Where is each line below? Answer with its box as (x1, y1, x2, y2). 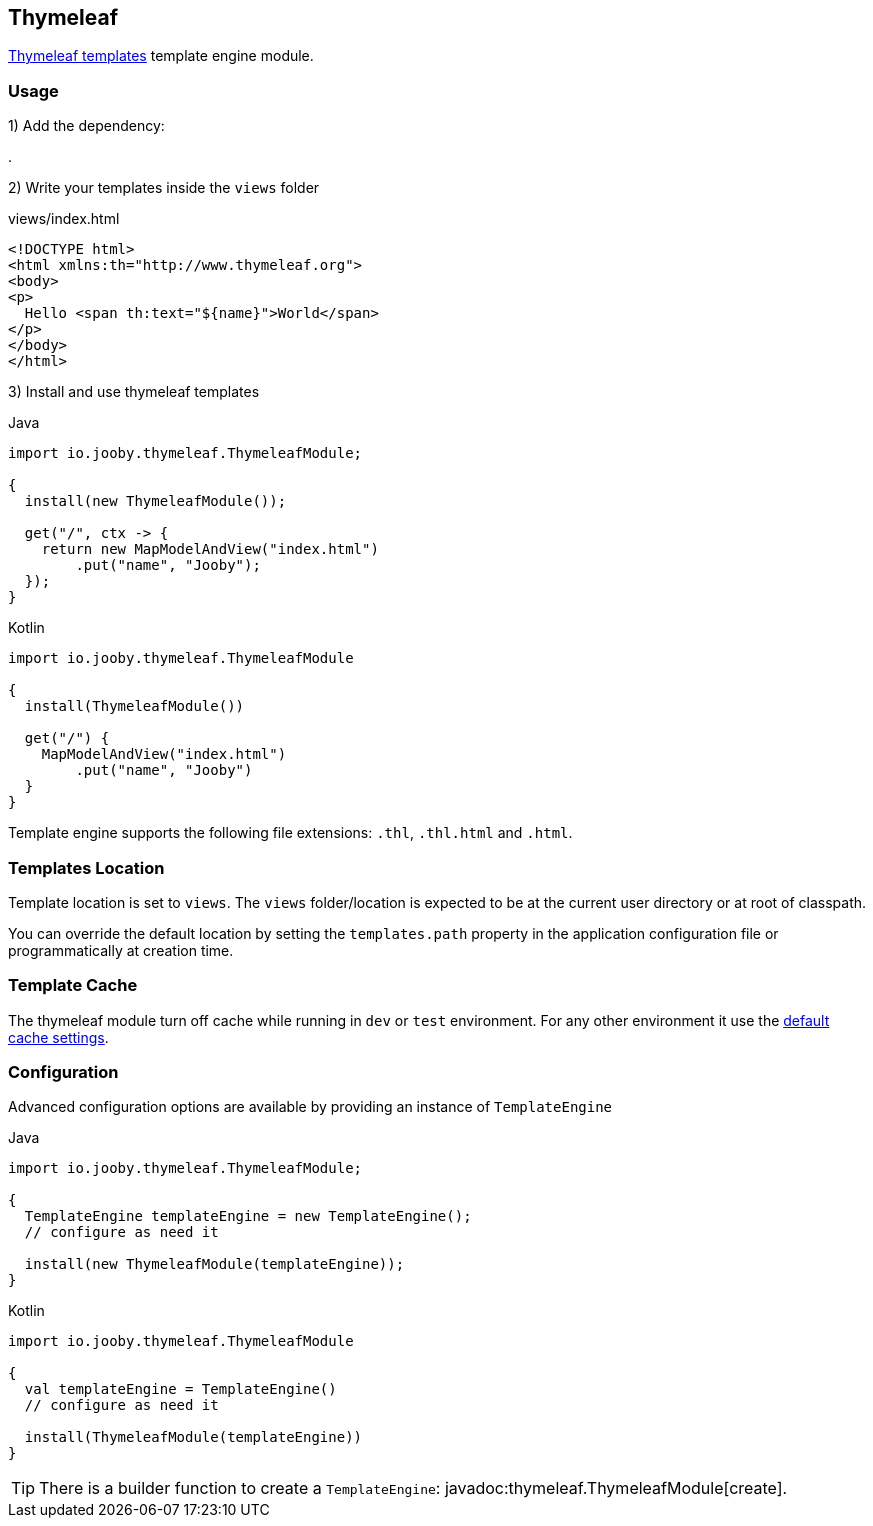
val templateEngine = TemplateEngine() (24, 1381, 337, 1398)
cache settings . (8, 1028, 109, 1046)
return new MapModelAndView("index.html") (41, 541, 379, 558)
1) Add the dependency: (8, 117, 165, 135)
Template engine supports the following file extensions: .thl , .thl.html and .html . (8, 824, 573, 842)
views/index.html (8, 210, 120, 228)
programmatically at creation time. (8, 941, 234, 959)
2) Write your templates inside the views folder (8, 179, 320, 197)
